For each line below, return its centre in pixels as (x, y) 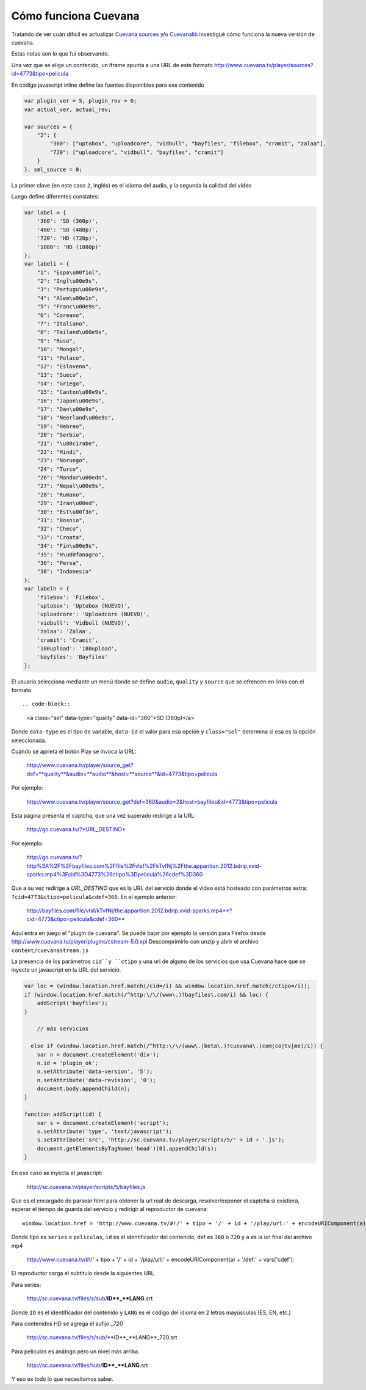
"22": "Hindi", (59, 452)
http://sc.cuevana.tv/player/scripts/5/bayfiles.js (86, 1187)
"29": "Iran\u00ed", (68, 503)
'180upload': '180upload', (77, 648)
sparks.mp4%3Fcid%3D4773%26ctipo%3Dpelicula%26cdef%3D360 (115, 874)
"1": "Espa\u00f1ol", (69, 272)
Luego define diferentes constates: (55, 196)
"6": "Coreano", (61, 315)
